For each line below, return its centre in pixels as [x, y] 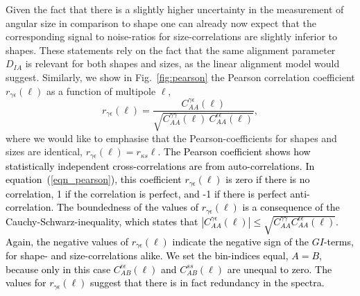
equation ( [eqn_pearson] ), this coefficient [94, 179]
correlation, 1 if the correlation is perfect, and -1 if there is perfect [146, 193]
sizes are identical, [44, 151]
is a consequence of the [291, 207]
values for [26, 282]
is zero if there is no [268, 179]
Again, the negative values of [67, 241]
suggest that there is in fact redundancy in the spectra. [207, 282]
